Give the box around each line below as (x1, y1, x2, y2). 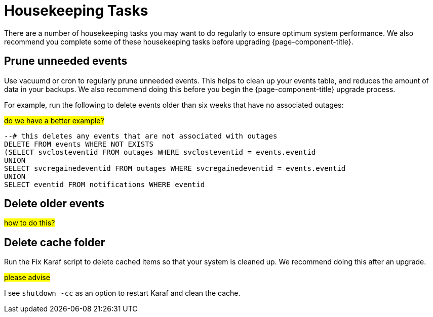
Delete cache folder (4, 236, 105, 249)
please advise (4, 273, 50, 282)
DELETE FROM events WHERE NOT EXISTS (4, 140, 154, 148)
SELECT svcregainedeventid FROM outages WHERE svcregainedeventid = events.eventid (4, 164, 346, 172)
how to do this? (4, 218, 55, 228)
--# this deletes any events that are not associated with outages (4, 131, 278, 140)
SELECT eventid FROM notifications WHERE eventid (4, 180, 205, 189)
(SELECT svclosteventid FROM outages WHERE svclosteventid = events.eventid (4, 148, 316, 156)
